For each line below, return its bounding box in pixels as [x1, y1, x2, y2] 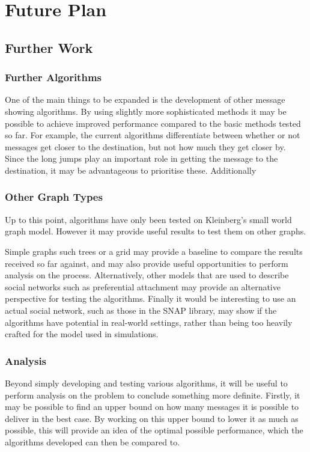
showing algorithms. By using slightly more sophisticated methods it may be [5, 105, 287, 117]
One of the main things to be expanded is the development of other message [5, 93, 285, 106]
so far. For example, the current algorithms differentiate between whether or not [5, 129, 300, 141]
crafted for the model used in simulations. [5, 328, 159, 340]
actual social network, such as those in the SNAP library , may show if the [5, 304, 277, 316]
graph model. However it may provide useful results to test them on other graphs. [5, 225, 306, 237]
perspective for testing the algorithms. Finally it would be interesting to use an [5, 292, 296, 305]
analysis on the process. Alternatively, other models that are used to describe [5, 269, 289, 281]
